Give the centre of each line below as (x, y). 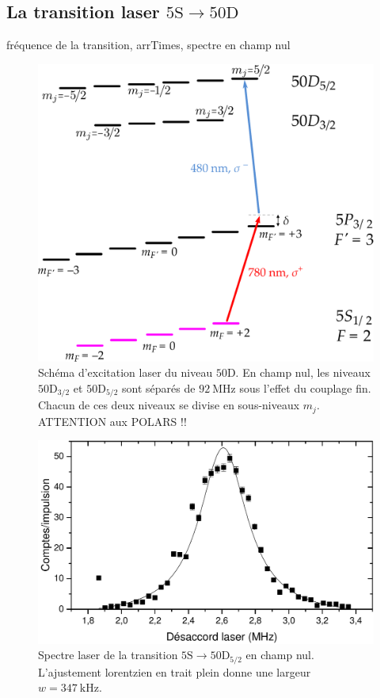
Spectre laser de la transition (108, 655)
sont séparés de (159, 387)
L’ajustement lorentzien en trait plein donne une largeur (175, 671)
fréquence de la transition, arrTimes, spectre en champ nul (148, 45)
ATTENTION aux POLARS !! (112, 421)
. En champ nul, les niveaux (303, 372)
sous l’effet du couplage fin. (305, 387)
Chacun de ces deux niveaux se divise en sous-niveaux (169, 405)
